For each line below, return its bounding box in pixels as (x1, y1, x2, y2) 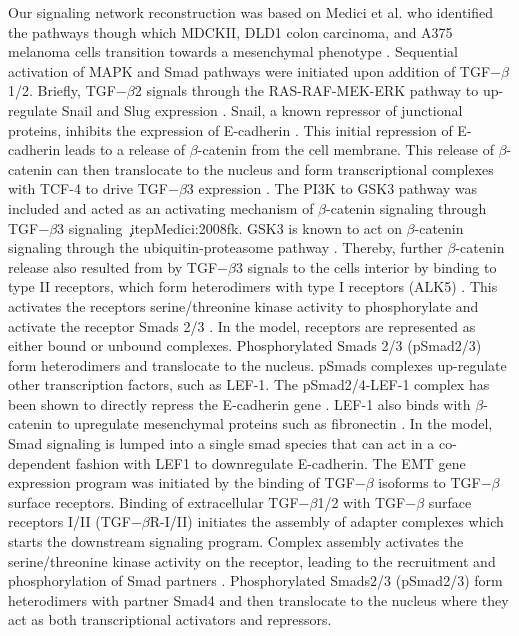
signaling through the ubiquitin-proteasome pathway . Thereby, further (8, 237, 443, 258)
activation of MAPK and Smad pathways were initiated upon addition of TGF (8, 60, 491, 81)
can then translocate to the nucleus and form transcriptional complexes (56, 158, 494, 179)
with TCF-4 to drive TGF (8, 178, 168, 199)
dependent (8, 452, 72, 473)
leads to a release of (64, 139, 186, 160)
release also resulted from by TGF (8, 256, 218, 277)
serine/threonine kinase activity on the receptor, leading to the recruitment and (8, 550, 496, 571)
